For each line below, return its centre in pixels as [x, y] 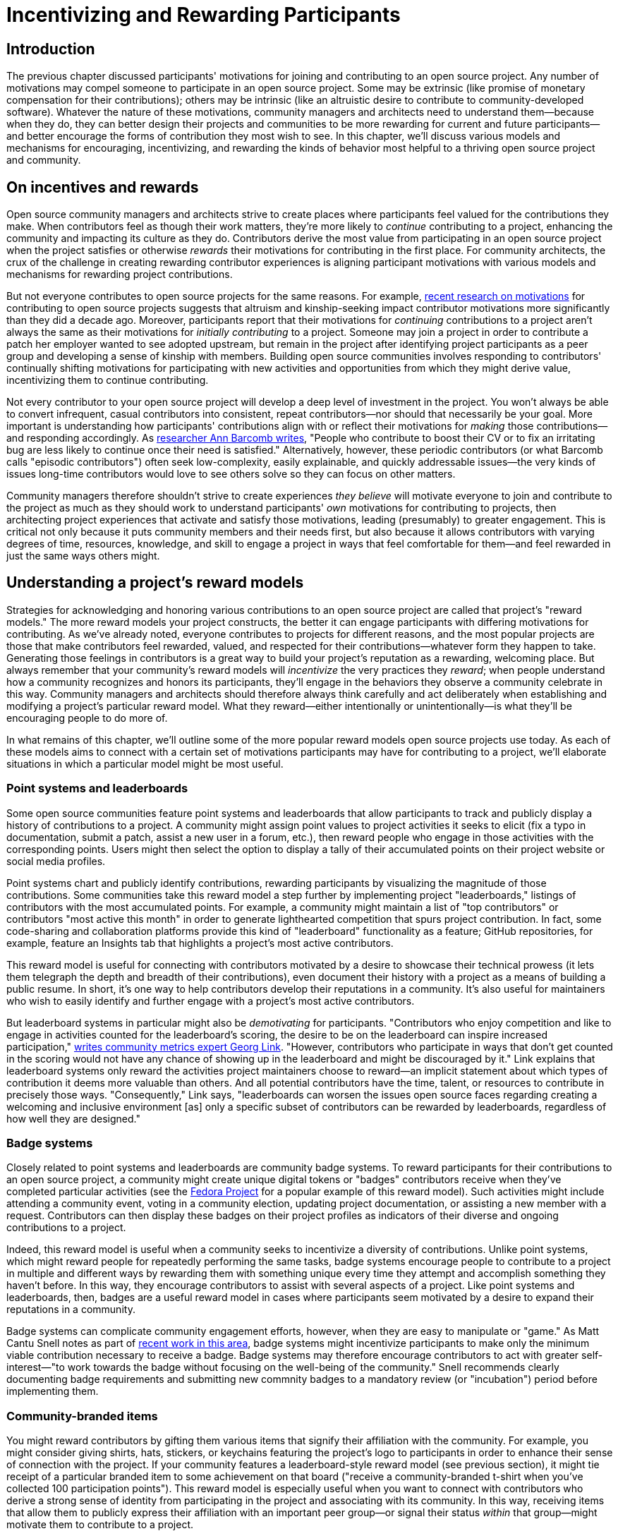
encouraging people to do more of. [87, 718]
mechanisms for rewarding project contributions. [120, 274]
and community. [44, 160]
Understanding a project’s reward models [155, 583]
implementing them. [53, 1391]
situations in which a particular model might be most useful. [145, 763]
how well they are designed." [73, 1118]
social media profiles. [56, 861]
